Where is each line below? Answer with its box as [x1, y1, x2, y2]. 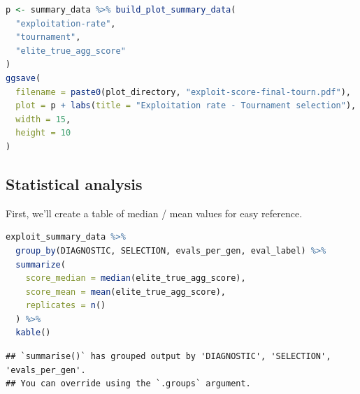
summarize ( [15, 259, 66, 270]
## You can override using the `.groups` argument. [6, 379, 251, 389]
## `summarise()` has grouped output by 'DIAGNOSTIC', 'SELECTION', [6, 351, 331, 362]
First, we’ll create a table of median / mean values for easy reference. [6, 205, 303, 220]
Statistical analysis [6, 173, 143, 194]
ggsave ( [6, 73, 41, 83]
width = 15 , [15, 114, 71, 124]
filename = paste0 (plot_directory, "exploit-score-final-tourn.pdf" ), [15, 87, 351, 97]
